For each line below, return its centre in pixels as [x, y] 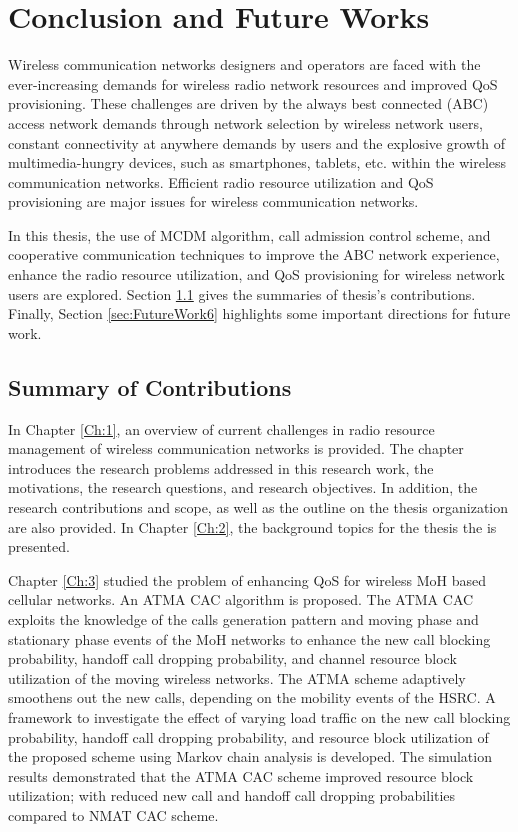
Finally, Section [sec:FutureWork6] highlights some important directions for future [259, 313]
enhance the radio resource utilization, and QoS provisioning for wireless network [256, 274]
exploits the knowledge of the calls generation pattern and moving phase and [243, 618]
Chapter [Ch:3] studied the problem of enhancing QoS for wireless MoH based [247, 579]
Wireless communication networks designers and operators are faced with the [244, 64]
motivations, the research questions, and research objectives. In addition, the [243, 487]
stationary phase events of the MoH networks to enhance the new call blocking [249, 638]
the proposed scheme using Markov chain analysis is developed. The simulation [250, 756]
